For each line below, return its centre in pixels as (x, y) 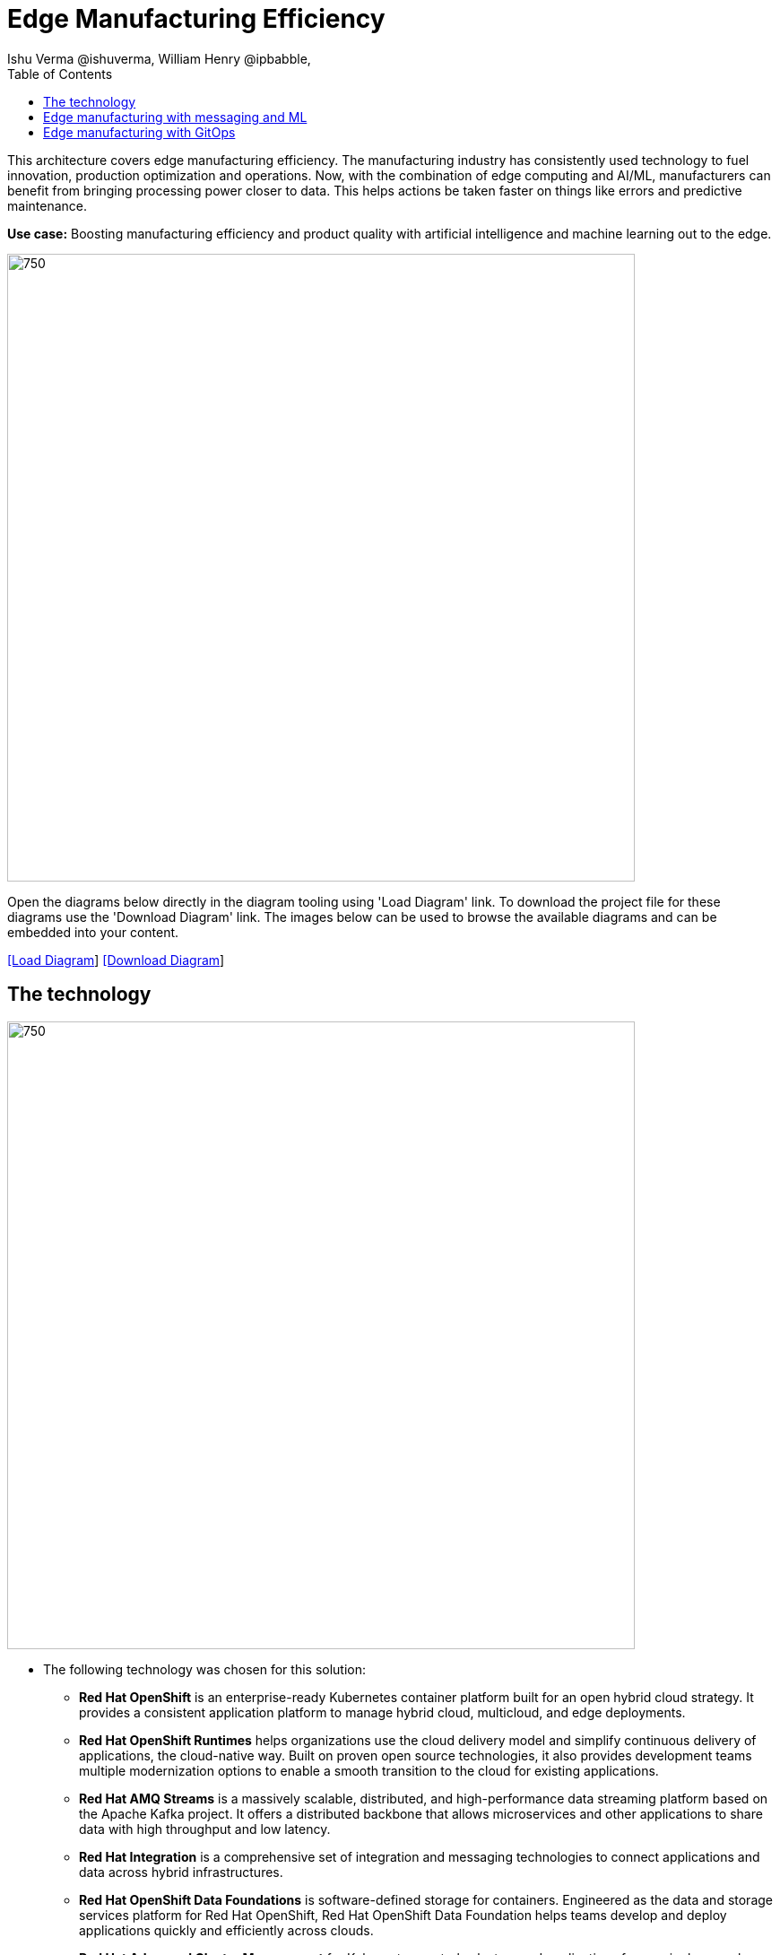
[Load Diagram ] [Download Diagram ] (116, 960)
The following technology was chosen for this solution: (205, 1669)
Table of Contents (60, 74)
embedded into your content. (93, 932)
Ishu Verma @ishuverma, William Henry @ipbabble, (159, 58)
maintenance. (47, 205)
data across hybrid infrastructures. (181, 1872)
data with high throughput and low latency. (205, 1829)
